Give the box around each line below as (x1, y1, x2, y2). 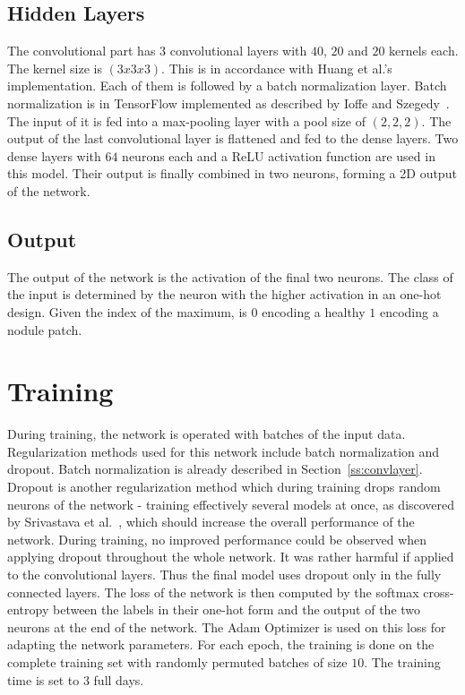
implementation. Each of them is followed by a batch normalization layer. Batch (7, 76, 447, 95)
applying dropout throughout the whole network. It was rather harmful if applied (7, 547, 454, 566)
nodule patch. (7, 320, 82, 339)
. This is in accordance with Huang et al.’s (161, 58, 392, 77)
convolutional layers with (169, 41, 307, 60)
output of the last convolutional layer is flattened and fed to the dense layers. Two (7, 129, 459, 148)
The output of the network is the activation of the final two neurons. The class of (7, 267, 453, 286)
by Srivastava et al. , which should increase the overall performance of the (7, 512, 415, 531)
